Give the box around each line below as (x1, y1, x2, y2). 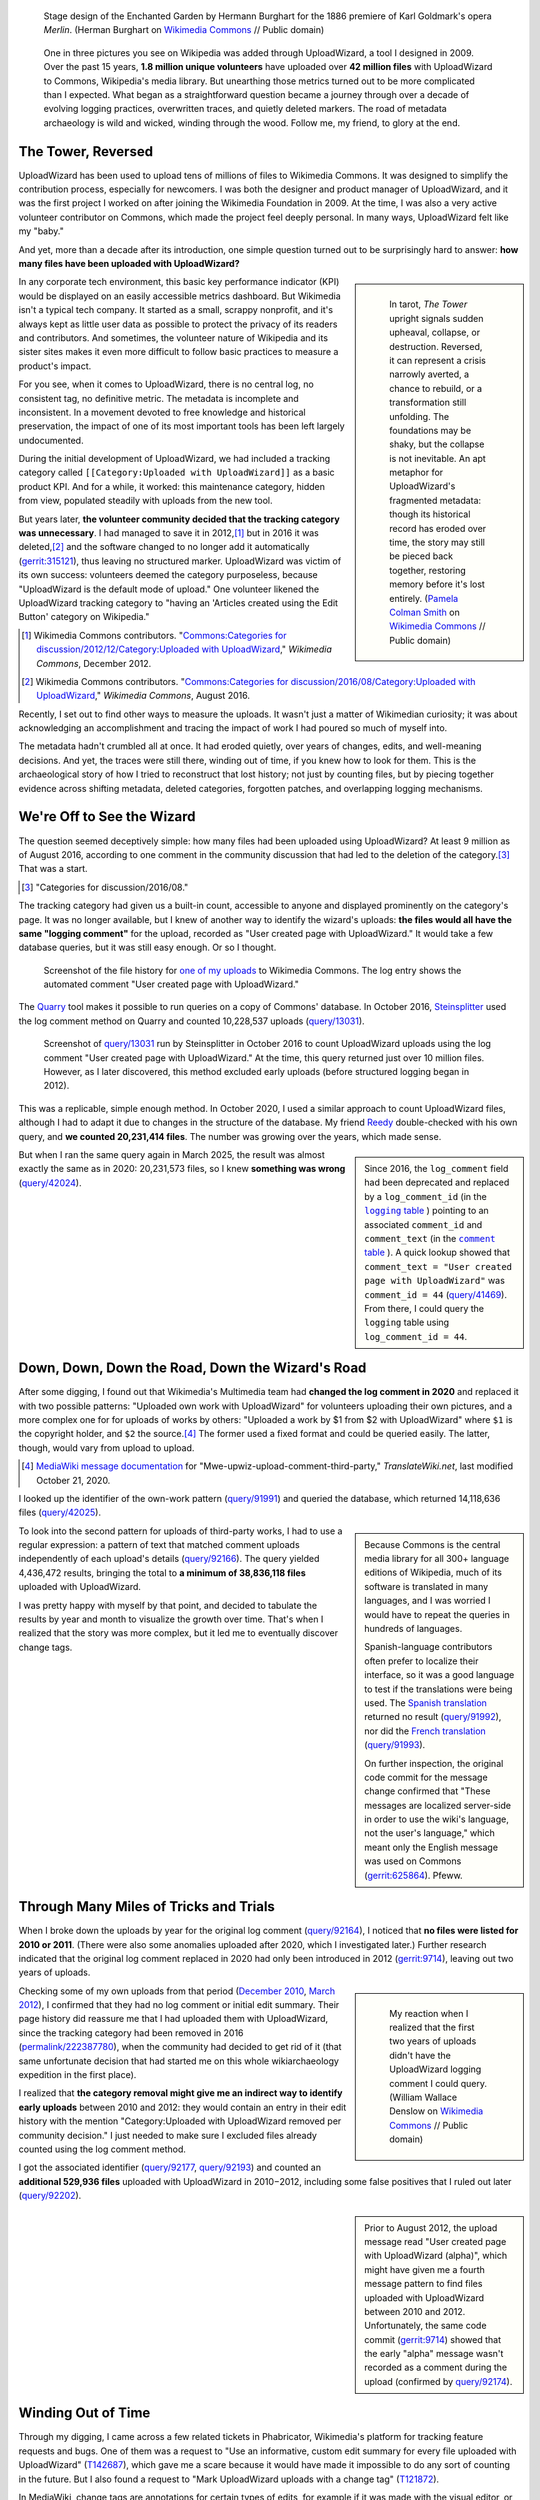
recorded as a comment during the (364, 2361, 508, 2374)
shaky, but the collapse (389, 438, 485, 450)
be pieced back (389, 550, 454, 562)
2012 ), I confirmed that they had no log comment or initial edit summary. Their (18, 1999, 340, 2011)
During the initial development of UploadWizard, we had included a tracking (18, 453, 331, 465)
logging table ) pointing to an (364, 1205, 489, 1217)
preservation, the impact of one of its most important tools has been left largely (18, 420, 345, 432)
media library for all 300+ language (364, 1553, 510, 1565)
